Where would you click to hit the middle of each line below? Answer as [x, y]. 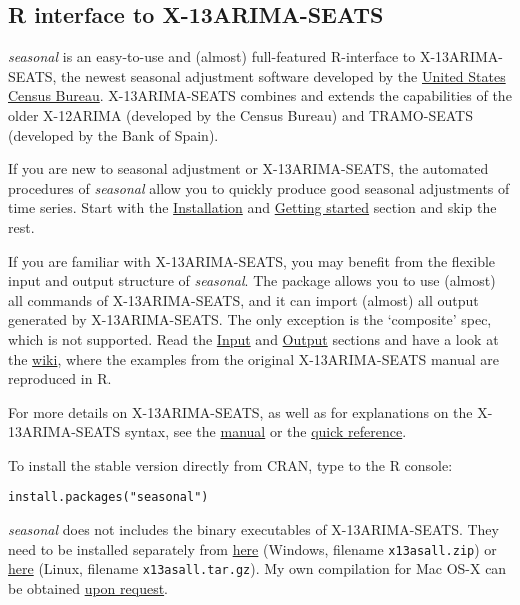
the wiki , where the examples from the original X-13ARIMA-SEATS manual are [254, 358]
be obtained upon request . [88, 588]
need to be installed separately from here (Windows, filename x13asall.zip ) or [252, 548]
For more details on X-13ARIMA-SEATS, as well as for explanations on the [240, 411]
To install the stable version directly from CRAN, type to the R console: [230, 464]
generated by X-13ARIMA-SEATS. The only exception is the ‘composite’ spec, [250, 319]
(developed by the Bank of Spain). [113, 134]
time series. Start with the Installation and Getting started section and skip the [252, 207]
